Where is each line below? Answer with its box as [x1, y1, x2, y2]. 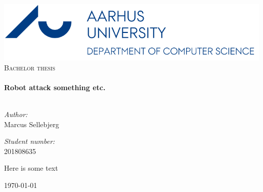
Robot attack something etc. [4, 82, 106, 92]
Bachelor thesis [4, 62, 55, 72]
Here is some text [4, 163, 58, 173]
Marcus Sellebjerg [4, 119, 59, 129]
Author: [4, 108, 28, 119]
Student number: [4, 136, 55, 146]
